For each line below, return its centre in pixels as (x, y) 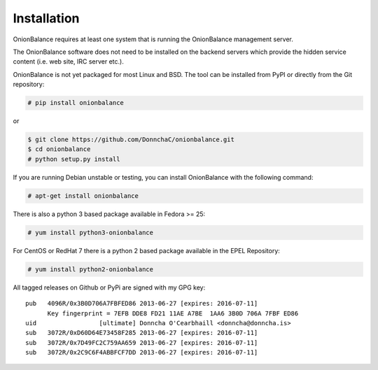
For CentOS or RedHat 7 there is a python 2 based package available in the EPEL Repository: (146, 250)
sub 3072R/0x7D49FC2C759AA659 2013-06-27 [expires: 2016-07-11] (142, 342)
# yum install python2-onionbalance (91, 269)
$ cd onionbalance (59, 149)
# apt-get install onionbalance (83, 195)
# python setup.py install (74, 159)
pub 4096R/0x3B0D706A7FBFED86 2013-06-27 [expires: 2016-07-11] (142, 304)
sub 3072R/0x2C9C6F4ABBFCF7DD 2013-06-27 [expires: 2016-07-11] (142, 353)
